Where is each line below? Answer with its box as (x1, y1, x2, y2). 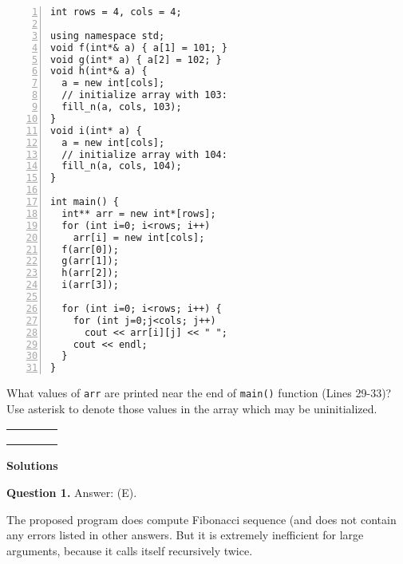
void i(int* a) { (50, 124, 142, 136)
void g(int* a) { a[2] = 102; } (50, 53, 222, 65)
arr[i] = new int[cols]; (73, 231, 205, 243)
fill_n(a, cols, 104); (61, 160, 182, 172)
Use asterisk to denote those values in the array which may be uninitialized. (6, 400, 377, 416)
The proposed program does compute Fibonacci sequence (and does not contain (6, 511, 397, 527)
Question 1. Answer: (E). (6, 483, 137, 500)
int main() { (50, 196, 119, 207)
